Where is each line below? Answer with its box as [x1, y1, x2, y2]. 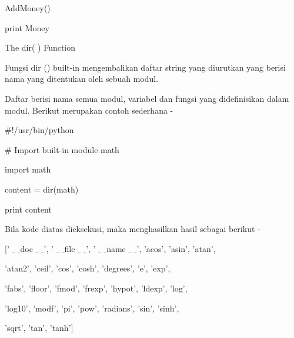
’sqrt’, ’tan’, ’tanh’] [5, 322, 73, 334]
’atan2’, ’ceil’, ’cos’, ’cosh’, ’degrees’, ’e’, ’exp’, [5, 262, 171, 274]
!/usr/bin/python [11, 124, 74, 136]
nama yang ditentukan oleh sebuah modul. [5, 72, 159, 85]
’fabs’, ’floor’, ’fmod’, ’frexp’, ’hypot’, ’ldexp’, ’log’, [5, 281, 188, 294]
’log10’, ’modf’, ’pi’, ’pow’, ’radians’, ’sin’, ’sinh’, [5, 301, 179, 314]
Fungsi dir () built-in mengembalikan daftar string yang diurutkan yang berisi [5, 61, 286, 73]
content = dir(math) [5, 183, 79, 195]
